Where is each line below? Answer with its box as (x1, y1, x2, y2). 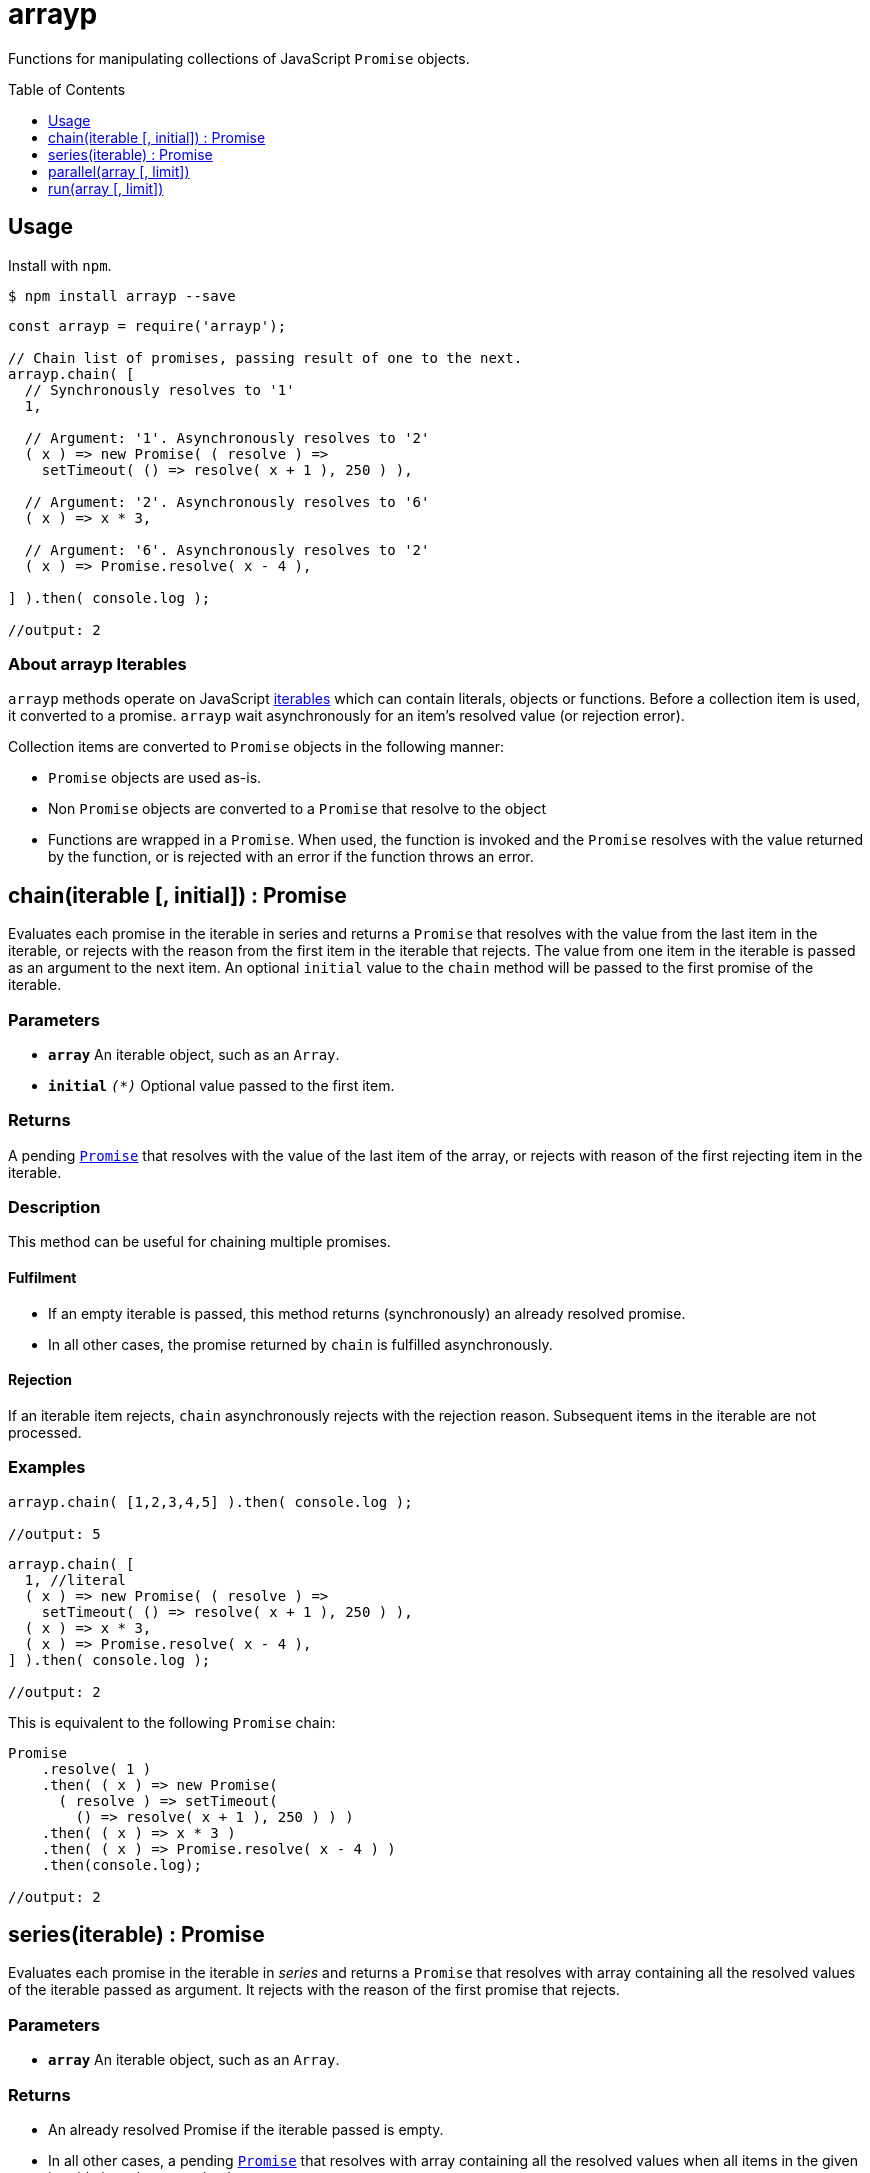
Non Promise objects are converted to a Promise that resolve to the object (48, 800, 546, 818)
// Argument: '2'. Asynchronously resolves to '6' (24, 493, 430, 510)
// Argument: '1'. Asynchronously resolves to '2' (24, 429, 430, 446)
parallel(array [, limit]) (48, 162, 190, 180)
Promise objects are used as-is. (48, 769, 262, 787)
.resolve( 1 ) (41, 1760, 152, 1777)
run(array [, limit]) (48, 179, 164, 197)
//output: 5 (8, 1525, 101, 1542)
